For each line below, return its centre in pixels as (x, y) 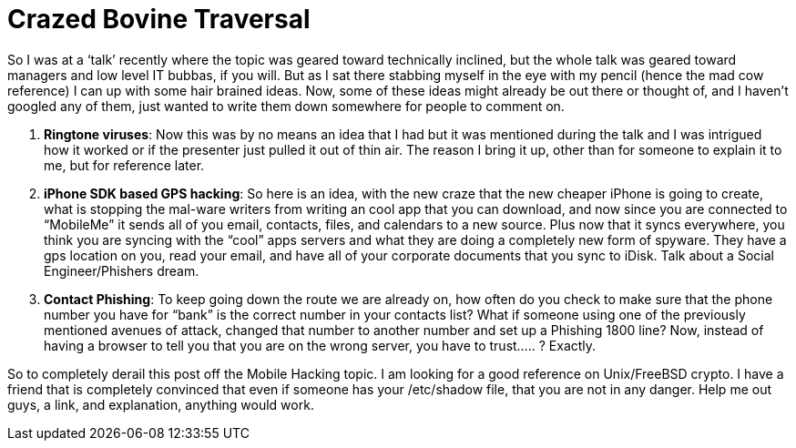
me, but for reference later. (124, 165)
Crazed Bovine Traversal (159, 19)
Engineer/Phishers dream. (122, 270)
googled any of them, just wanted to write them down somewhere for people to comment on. (286, 106)
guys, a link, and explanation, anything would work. (161, 404)
